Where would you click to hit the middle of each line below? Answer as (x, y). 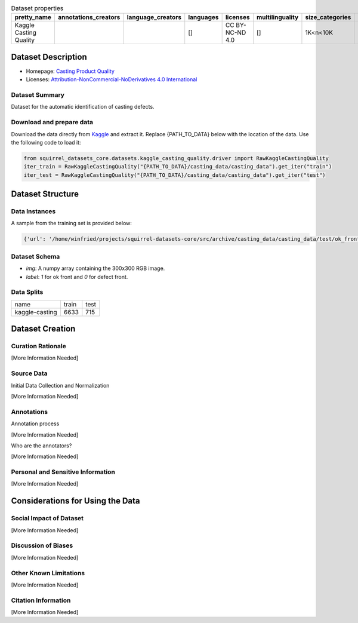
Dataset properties (37, 8)
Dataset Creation (43, 329)
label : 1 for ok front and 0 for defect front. (77, 277)
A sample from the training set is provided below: (72, 223)
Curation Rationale (39, 346)
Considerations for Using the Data (75, 501)
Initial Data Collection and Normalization (60, 385)
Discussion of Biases (42, 545)
